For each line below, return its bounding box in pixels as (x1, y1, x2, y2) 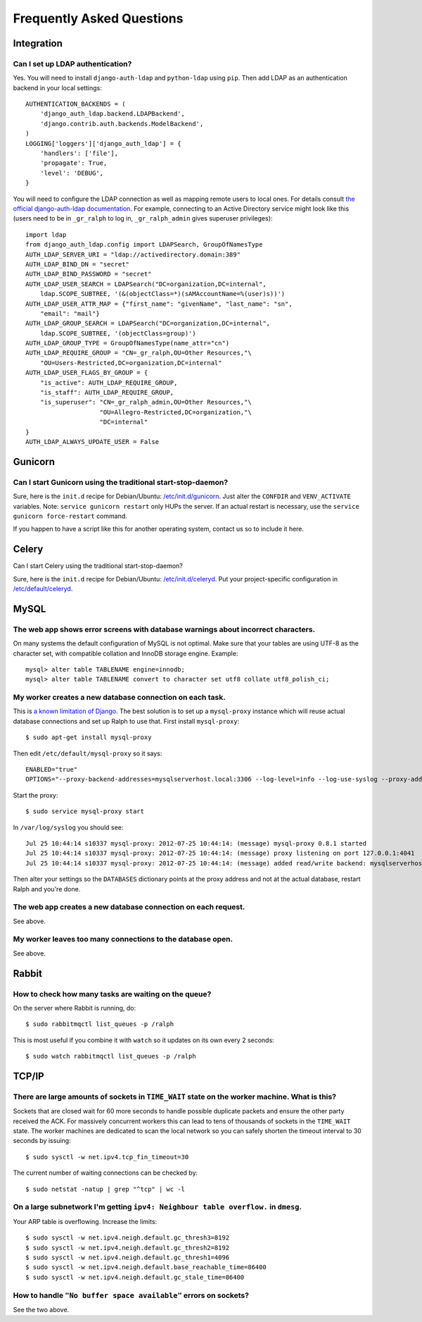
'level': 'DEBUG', (39, 169, 104, 177)
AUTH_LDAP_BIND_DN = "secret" (25, 260, 130, 268)
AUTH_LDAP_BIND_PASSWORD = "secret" (25, 270, 152, 278)
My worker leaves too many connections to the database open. (13, 934, 234, 944)
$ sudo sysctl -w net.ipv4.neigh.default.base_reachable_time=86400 (25, 1264, 267, 1271)
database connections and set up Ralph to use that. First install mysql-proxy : (13, 717, 240, 725)
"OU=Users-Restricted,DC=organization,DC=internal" (39, 359, 222, 366)
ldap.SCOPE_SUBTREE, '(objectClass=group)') (39, 329, 196, 338)
